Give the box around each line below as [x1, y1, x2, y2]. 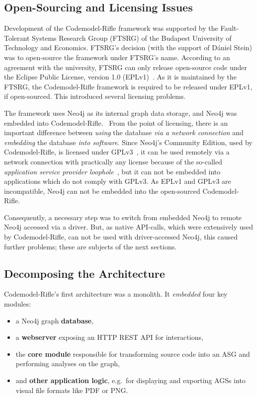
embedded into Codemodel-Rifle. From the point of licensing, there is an [4, 117, 228, 128]
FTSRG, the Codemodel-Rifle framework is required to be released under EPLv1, [4, 81, 253, 91]
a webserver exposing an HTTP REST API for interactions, [15, 332, 203, 342]
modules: [4, 299, 31, 309]
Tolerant [4, 32, 30, 43]
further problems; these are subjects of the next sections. [4, 241, 177, 251]
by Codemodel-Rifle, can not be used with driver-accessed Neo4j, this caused [4, 232, 238, 242]
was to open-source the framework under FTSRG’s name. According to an [4, 52, 230, 62]
